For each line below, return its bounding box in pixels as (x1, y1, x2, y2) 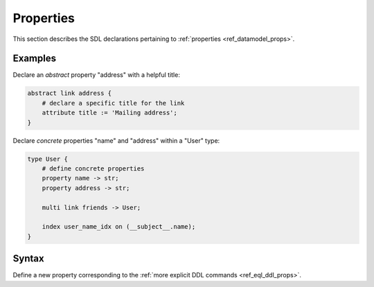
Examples (12, 53, 57, 64)
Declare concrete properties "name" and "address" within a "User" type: (12, 136, 220, 145)
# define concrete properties (42, 164, 145, 173)
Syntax (12, 253, 44, 265)
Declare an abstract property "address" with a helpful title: (12, 71, 180, 79)
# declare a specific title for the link (42, 99, 185, 107)
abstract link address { (27, 89, 112, 97)
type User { (27, 155, 69, 163)
